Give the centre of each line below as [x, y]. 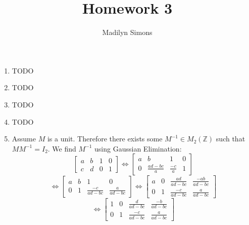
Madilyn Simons [127, 32]
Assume [24, 139]
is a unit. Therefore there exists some [105, 139]
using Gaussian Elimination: [138, 148]
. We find [62, 148]
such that [231, 139]
